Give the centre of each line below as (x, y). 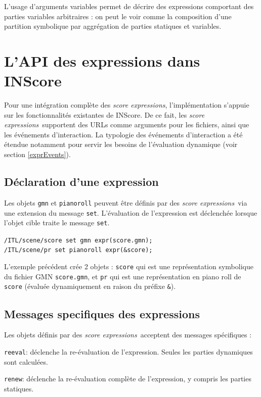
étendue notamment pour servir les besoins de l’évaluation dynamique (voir (121, 144)
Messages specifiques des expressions (102, 313)
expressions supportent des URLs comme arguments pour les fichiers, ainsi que (127, 125)
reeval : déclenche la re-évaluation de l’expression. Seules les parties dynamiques (128, 351)
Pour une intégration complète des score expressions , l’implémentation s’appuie (127, 105)
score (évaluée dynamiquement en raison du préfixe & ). (90, 286)
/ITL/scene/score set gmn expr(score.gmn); (78, 240)
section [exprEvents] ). (37, 154)
